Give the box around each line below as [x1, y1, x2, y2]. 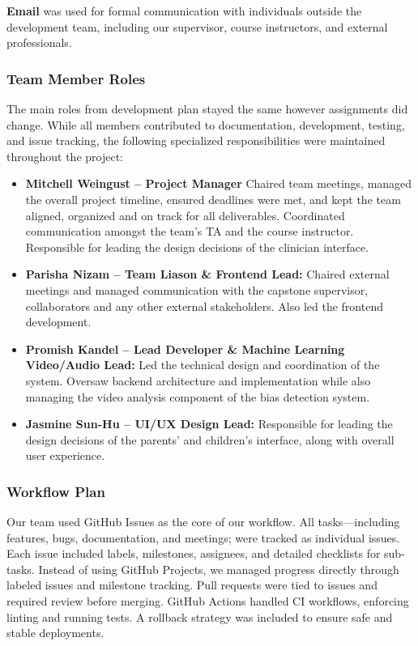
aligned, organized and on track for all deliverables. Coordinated [25, 206, 345, 223]
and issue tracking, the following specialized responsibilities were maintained [6, 132, 386, 149]
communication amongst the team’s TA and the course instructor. [25, 223, 354, 240]
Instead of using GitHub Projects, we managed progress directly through [38, 560, 399, 577]
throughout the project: [6, 147, 124, 164]
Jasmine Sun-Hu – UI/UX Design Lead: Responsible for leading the [25, 415, 393, 432]
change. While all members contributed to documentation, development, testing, [6, 116, 405, 133]
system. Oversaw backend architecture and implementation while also [25, 372, 371, 389]
